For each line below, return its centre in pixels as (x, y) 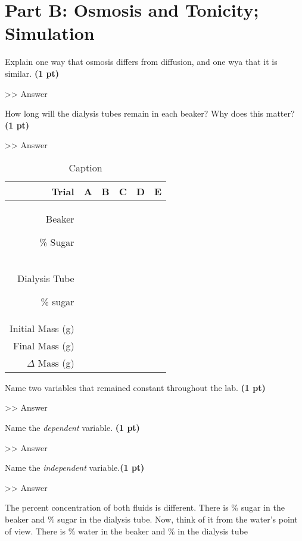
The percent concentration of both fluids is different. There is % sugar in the (145, 507)
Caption (85, 167)
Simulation (50, 33)
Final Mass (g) (44, 345)
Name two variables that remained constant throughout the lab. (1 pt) (135, 387)
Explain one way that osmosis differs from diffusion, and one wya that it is (141, 62)
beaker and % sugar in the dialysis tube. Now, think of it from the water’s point (151, 519)
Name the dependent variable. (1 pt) (72, 428)
